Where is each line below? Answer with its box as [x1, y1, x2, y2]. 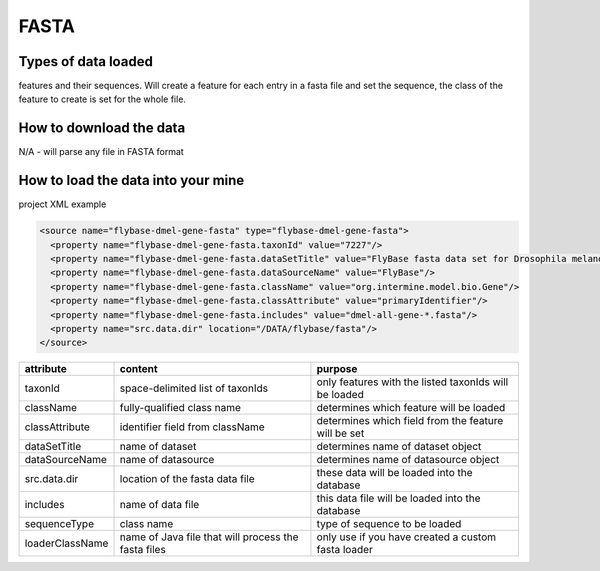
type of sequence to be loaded [316, 517, 462, 531]
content [119, 362, 159, 376]
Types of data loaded [18, 53, 154, 70]
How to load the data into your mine [18, 172, 245, 189]
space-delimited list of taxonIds [119, 381, 269, 395]
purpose [316, 362, 358, 376]
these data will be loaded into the [316, 466, 474, 480]
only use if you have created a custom [316, 530, 497, 544]
